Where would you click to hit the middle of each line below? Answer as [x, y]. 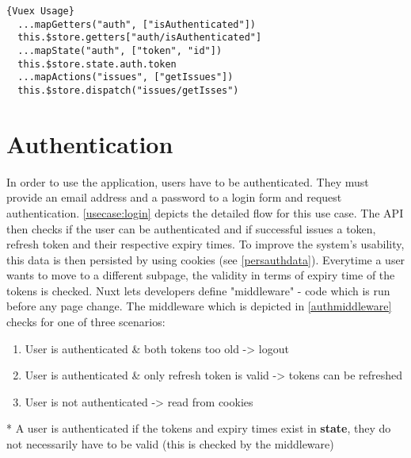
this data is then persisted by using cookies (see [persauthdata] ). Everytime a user [206, 259]
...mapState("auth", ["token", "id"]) [120, 50]
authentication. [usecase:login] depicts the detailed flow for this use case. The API [205, 212]
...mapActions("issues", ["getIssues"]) [126, 77]
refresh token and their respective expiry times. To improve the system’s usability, [205, 244]
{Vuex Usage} [40, 11]
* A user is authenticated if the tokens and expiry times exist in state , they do [199, 428]
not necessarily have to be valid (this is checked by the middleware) [170, 444]
